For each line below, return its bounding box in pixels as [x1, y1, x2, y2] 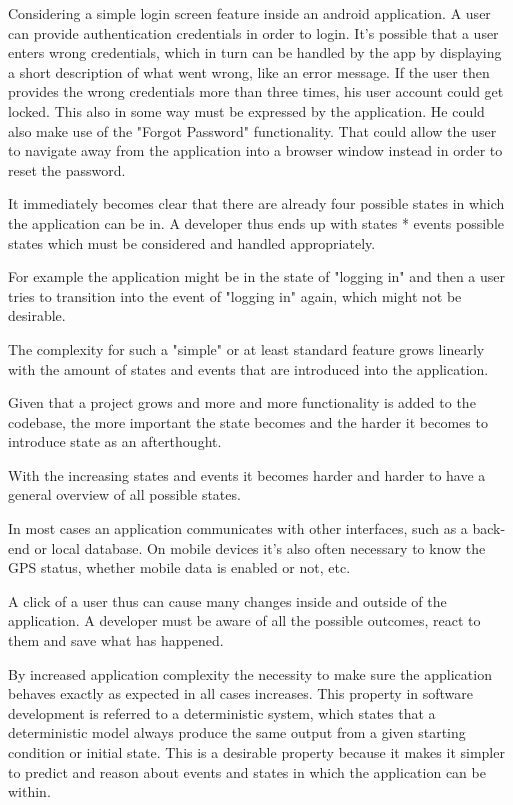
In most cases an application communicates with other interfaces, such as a [8, 518, 468, 539]
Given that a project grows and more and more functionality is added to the [8, 392, 476, 413]
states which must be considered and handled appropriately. [8, 232, 376, 253]
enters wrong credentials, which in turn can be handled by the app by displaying [8, 42, 502, 63]
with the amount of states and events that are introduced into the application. [8, 358, 489, 379]
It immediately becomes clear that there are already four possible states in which [8, 193, 505, 214]
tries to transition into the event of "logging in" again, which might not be [8, 285, 462, 306]
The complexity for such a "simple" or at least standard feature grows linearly [8, 338, 485, 359]
